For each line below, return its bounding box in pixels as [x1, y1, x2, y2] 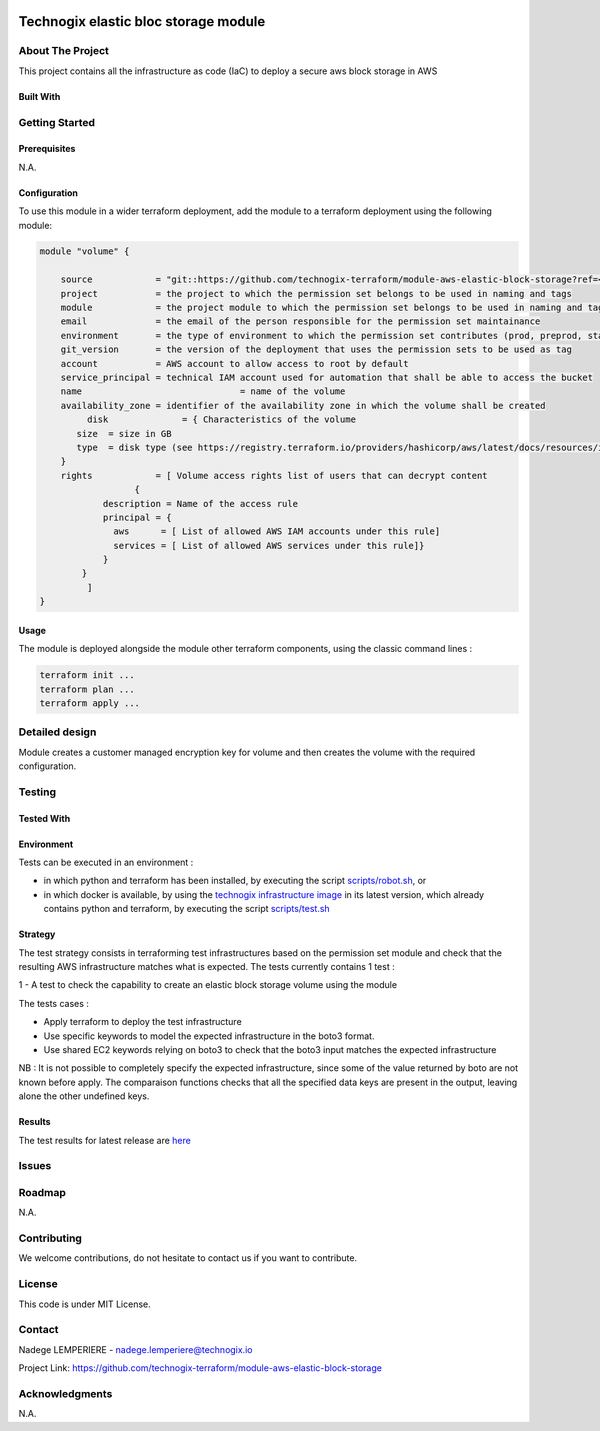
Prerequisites [18, 143, 76, 155]
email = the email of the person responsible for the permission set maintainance [60, 316, 541, 327]
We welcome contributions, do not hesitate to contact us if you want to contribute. [18, 1252, 358, 1264]
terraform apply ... [39, 698, 140, 709]
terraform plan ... [39, 683, 135, 695]
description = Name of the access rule [102, 498, 299, 509]
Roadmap [18, 1185, 67, 1199]
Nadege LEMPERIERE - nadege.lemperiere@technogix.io [18, 1343, 253, 1355]
